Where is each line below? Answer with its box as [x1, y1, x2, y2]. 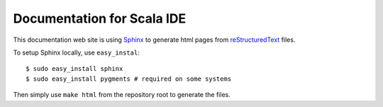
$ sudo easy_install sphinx [26, 64, 123, 73]
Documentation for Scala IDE [13, 11, 187, 26]
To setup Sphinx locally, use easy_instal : [13, 48, 140, 57]
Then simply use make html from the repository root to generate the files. [13, 91, 231, 99]
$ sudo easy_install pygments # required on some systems [26, 74, 232, 83]
